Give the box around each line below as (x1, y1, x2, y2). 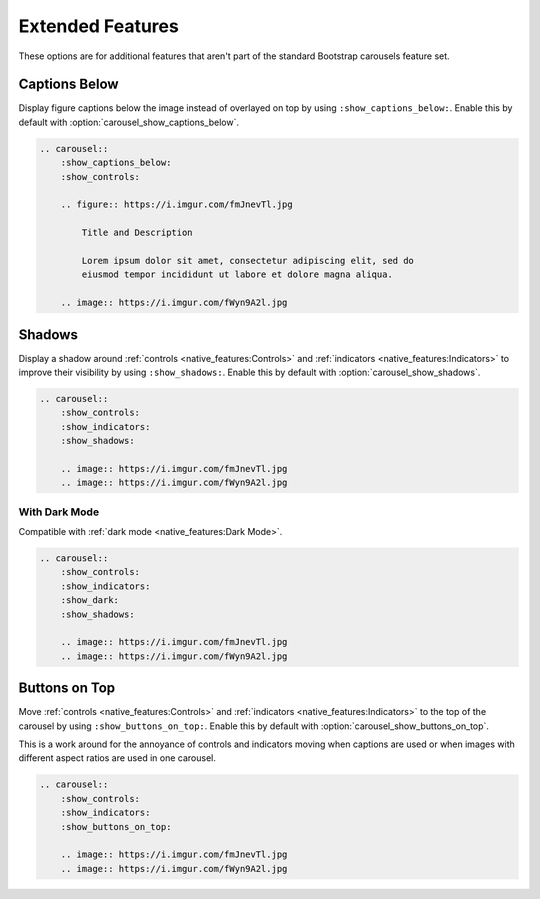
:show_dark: (60, 595, 120, 606)
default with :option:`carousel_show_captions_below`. (18, 116, 240, 128)
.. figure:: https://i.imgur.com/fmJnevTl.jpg (60, 199, 294, 210)
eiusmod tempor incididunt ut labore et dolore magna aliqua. (81, 269, 394, 280)
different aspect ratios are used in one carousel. (18, 752, 217, 764)
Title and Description (81, 227, 194, 239)
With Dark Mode (18, 505, 100, 519)
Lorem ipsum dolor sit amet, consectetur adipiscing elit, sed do (81, 255, 415, 266)
